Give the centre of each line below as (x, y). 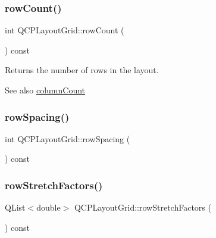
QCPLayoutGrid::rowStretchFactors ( (143, 207)
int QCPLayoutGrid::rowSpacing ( (68, 138)
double (48, 207)
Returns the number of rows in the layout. (82, 70)
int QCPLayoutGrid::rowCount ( (65, 30)
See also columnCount (45, 90)
